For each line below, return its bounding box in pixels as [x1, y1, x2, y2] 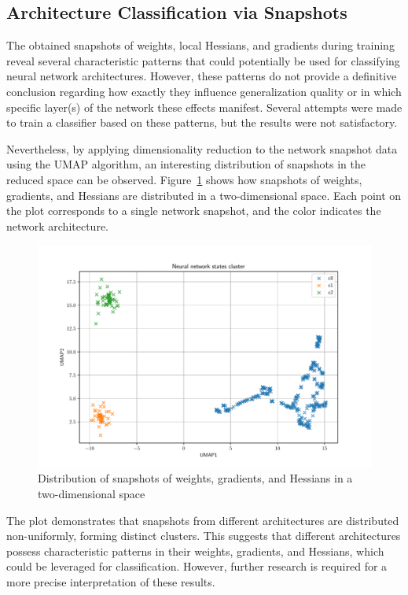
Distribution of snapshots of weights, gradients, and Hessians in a [38, 470, 353, 486]
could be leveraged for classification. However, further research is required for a [6, 558, 388, 575]
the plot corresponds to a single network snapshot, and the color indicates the [6, 202, 381, 219]
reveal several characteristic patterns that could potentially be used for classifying [6, 52, 400, 68]
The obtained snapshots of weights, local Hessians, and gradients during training [6, 37, 395, 54]
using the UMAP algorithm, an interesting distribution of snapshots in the [6, 156, 366, 172]
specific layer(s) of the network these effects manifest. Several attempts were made [6, 98, 402, 115]
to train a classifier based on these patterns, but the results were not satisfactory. [6, 114, 398, 131]
